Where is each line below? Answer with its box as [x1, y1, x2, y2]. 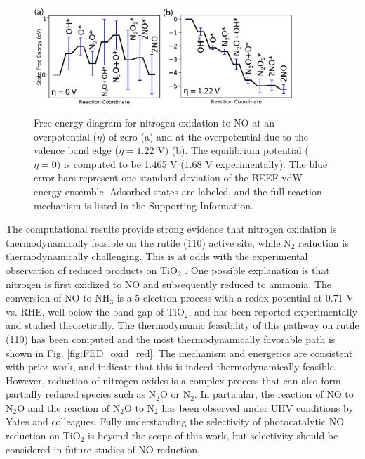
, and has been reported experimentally [188, 304, 358, 318]
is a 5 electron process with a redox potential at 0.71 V [117, 290, 354, 305]
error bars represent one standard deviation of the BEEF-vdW [34, 170, 303, 185]
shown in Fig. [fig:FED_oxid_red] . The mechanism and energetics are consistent [6, 345, 353, 360]
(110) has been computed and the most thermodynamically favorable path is [6, 331, 336, 346]
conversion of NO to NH [6, 290, 110, 305]
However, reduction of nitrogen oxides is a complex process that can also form [6, 373, 341, 387]
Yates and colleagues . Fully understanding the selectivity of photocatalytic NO [6, 414, 345, 429]
